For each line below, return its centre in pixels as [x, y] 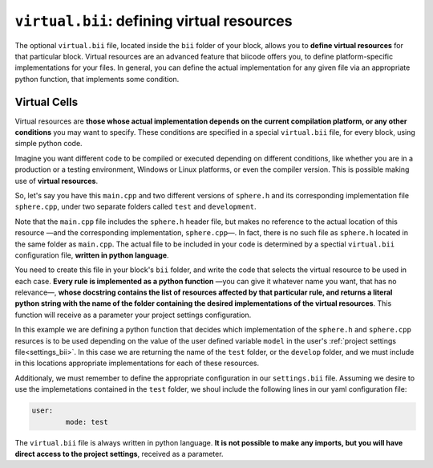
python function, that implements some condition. [97, 79]
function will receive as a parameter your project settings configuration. [133, 315]
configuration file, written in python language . [92, 255]
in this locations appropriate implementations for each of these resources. [137, 363]
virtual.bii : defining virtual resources [154, 21]
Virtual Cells [47, 102]
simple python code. [49, 144]
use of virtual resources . [57, 181]
